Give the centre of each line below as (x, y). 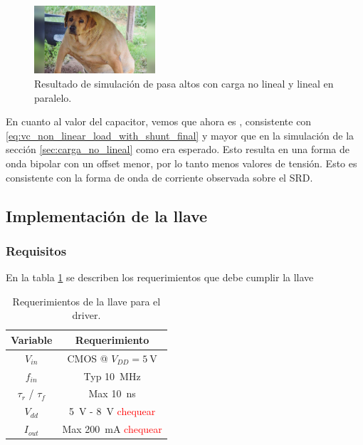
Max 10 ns (112, 393)
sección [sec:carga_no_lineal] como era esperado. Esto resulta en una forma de (178, 149)
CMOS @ (88, 358)
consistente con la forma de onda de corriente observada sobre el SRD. (159, 177)
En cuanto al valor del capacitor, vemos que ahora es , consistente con (159, 121)
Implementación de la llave (107, 215)
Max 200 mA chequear (112, 429)
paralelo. (53, 97)
